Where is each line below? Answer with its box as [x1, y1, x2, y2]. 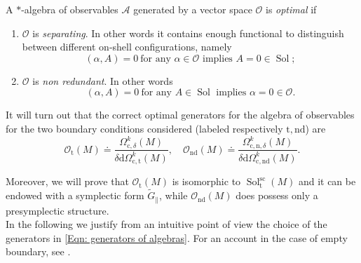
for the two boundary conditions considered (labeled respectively [6, 121, 283, 135]
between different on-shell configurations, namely [22, 39, 232, 54]
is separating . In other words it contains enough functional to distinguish [32, 25, 344, 40]
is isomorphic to [172, 174, 241, 189]
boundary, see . [6, 244, 71, 259]
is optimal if [265, 2, 317, 16]
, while [159, 188, 188, 203]
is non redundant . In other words [32, 73, 173, 88]
